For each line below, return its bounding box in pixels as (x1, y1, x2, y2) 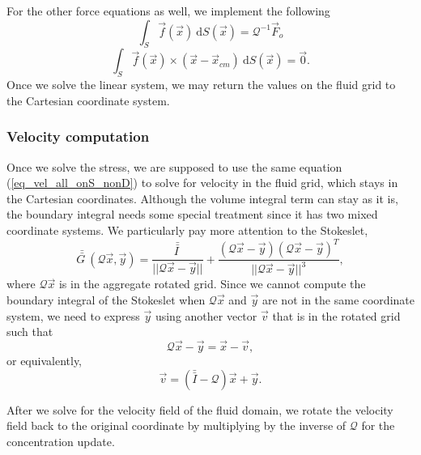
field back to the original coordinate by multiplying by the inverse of (6, 417, 347, 434)
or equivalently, (6, 352, 83, 369)
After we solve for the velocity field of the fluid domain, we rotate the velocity (6, 401, 393, 418)
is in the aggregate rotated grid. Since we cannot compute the (58, 275, 366, 292)
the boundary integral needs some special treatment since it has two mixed (6, 206, 378, 223)
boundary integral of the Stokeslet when (6, 291, 206, 308)
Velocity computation (6, 126, 150, 147)
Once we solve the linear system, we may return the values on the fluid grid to (6, 76, 396, 93)
